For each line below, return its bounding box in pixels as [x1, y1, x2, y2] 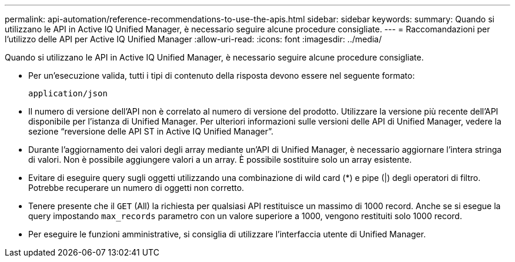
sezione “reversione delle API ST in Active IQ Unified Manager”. [28, 126, 274, 136]
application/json [28, 89, 108, 98]
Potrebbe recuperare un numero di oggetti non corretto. [28, 183, 245, 193]
